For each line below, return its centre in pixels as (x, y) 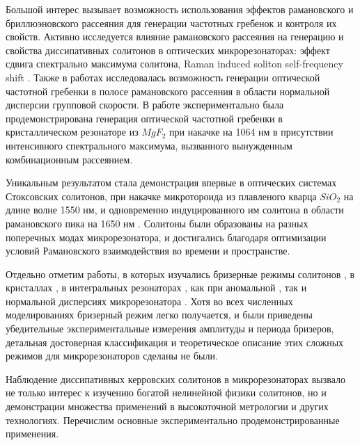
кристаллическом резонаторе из (72, 132)
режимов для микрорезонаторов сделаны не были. (112, 356)
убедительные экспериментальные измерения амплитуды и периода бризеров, (170, 329)
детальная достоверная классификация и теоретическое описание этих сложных (175, 342)
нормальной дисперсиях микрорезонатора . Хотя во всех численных (149, 301)
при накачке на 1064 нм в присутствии (251, 132)
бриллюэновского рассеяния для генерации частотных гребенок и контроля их (171, 23)
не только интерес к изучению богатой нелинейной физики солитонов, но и (166, 393)
